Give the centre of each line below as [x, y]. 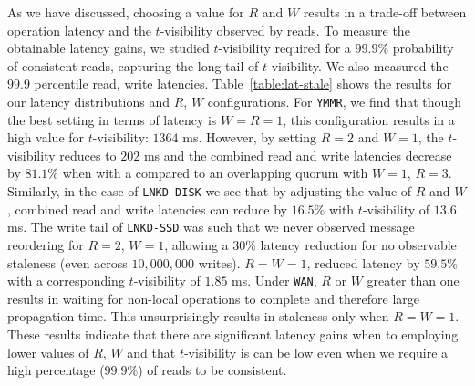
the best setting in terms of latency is [112, 119]
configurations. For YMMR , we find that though [335, 101]
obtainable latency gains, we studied [108, 48]
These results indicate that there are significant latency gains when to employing [233, 334]
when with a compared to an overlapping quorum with [215, 173]
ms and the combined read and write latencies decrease [298, 155]
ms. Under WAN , [274, 281]
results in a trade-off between [385, 12]
